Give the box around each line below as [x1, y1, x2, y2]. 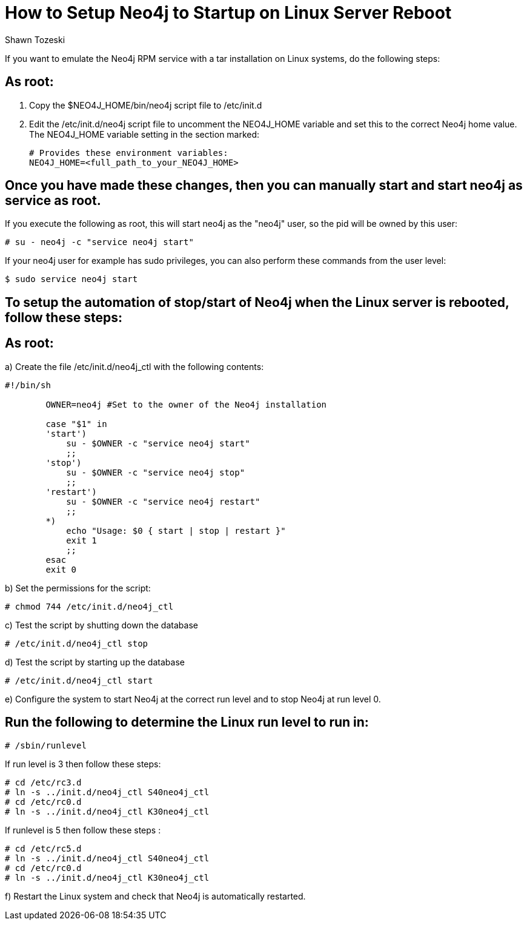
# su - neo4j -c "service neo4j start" [5, 237, 194, 247]
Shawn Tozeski [5, 34, 65, 45]
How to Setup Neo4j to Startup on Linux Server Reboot [5, 2, 452, 23]
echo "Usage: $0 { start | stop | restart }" [66, 525, 286, 536]
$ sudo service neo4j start [5, 274, 138, 284]
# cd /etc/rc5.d [5, 843, 82, 853]
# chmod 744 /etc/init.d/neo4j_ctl [5, 601, 174, 611]
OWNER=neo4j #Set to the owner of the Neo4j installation [45, 399, 327, 409]
